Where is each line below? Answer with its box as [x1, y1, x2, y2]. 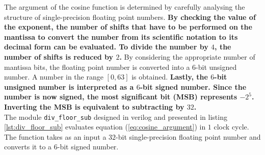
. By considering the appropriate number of [119, 51, 255, 62]
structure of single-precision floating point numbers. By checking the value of [4, 11, 256, 22]
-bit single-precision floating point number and [116, 131, 261, 142]
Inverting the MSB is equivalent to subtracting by [4, 101, 184, 112]
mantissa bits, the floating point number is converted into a [4, 61, 190, 72]
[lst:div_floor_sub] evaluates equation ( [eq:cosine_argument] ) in [4, 121, 206, 132]
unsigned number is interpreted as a [4, 81, 134, 92]
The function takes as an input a [4, 131, 107, 142]
